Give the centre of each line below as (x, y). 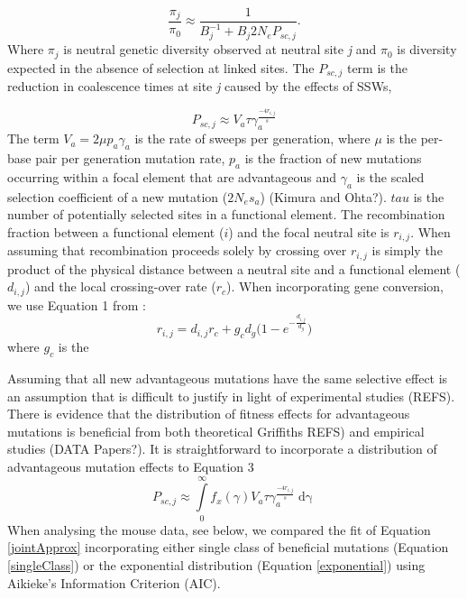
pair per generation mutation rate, (130, 157)
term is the (377, 67)
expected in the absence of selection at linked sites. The (161, 67)
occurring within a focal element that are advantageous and (172, 176)
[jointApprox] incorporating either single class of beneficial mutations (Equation (228, 547)
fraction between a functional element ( (116, 231)
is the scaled (390, 176)
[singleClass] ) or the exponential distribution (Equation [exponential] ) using (216, 564)
